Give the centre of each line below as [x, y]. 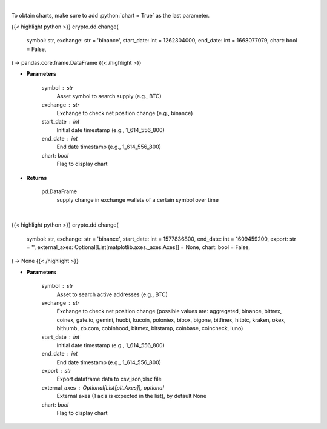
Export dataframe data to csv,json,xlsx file [109, 379]
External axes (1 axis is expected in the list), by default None [132, 396]
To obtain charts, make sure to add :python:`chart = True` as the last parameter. [111, 16]
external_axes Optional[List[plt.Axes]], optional [103, 387]
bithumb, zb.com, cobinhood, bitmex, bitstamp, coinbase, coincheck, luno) [150, 328]
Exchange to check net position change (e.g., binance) [125, 113]
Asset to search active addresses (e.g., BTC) [112, 294]
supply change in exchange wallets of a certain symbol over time [138, 200]
